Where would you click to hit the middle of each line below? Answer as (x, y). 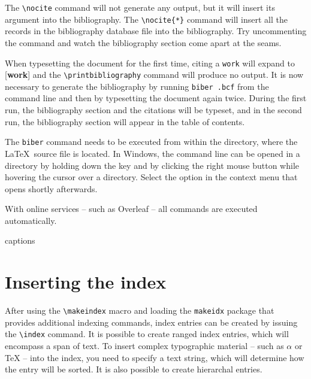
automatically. (31, 220)
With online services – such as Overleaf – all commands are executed (131, 209)
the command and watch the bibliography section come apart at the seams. (143, 42)
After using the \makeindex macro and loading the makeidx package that (140, 310)
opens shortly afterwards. (51, 188)
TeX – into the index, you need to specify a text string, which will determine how (155, 357)
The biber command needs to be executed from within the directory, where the (151, 142)
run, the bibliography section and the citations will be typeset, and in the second (153, 110)
